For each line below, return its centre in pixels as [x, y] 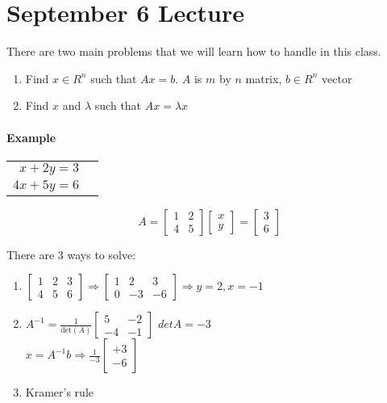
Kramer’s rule [59, 392]
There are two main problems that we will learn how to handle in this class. [194, 51]
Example [31, 137]
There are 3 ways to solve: [71, 254]
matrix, [264, 78]
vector [337, 78]
